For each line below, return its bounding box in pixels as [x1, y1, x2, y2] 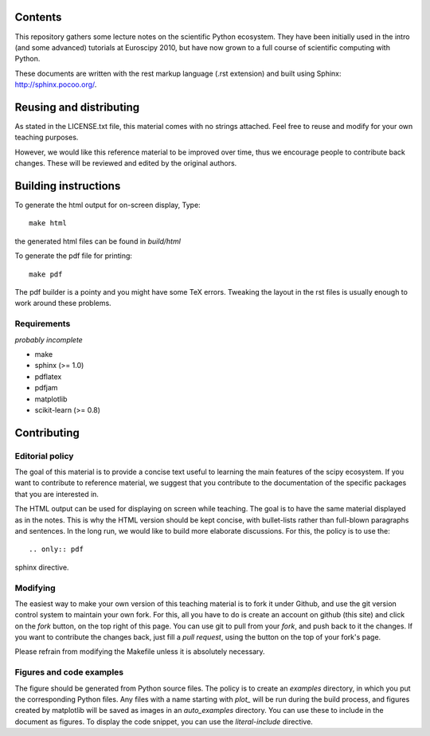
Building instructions [14, 179, 121, 193]
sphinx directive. [14, 562, 69, 572]
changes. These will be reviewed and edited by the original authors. [14, 159, 237, 168]
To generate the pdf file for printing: [14, 251, 133, 260]
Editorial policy [14, 450, 74, 461]
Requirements [14, 319, 71, 330]
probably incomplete [14, 335, 83, 344]
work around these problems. [14, 299, 111, 308]
